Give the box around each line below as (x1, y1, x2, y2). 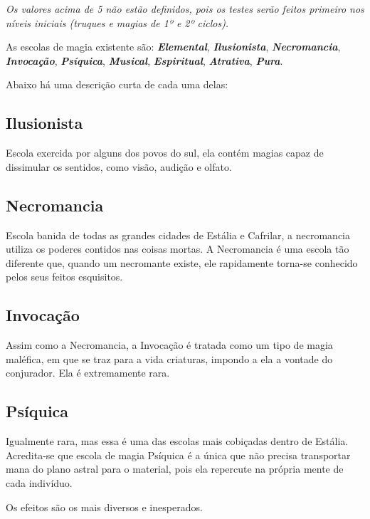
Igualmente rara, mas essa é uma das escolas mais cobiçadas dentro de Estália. (6, 434, 349, 449)
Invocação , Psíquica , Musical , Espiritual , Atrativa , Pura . (6, 53, 283, 68)
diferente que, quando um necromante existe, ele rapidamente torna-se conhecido (6, 255, 358, 270)
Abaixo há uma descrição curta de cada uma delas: (6, 77, 228, 92)
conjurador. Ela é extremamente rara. (6, 365, 170, 380)
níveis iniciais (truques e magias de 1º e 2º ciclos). (6, 15, 229, 30)
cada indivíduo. (6, 475, 73, 490)
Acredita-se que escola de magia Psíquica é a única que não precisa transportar (6, 447, 351, 462)
